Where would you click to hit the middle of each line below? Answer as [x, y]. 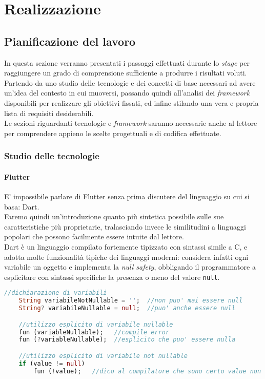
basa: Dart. [22, 206]
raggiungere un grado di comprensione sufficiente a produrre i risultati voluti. [126, 73]
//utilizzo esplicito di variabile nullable [96, 324]
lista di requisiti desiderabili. [49, 113]
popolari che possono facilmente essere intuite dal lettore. [94, 236]
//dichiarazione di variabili [56, 293]
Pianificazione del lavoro [70, 41]
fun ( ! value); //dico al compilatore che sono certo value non [147, 371]
